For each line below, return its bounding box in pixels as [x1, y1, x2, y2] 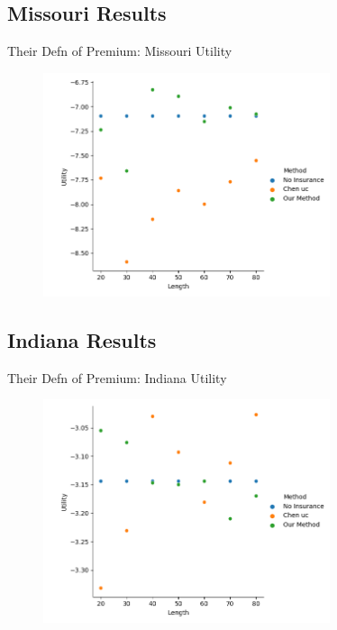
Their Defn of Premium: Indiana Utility [7, 368, 227, 387]
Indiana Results [7, 325, 157, 353]
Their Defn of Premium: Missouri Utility [7, 41, 232, 60]
